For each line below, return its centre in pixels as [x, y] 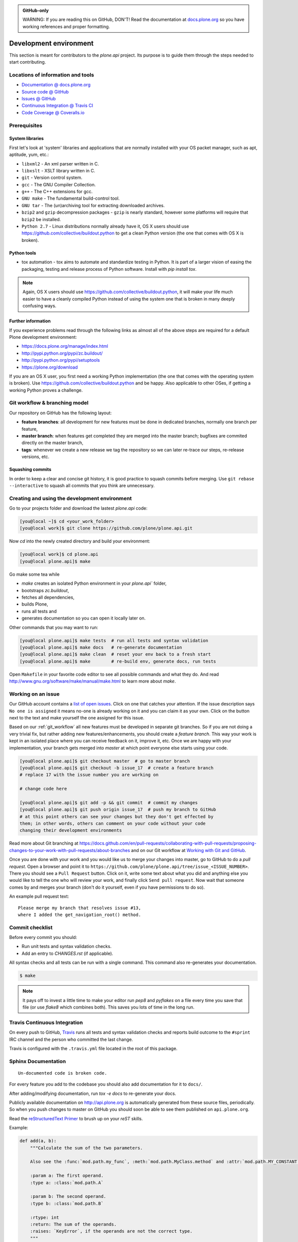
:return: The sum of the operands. [73, 1224]
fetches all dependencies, [48, 597]
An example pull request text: [39, 896]
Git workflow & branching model [49, 403]
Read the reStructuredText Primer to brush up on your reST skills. [76, 1118]
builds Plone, [35, 604]
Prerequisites [26, 125]
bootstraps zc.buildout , [45, 590]
